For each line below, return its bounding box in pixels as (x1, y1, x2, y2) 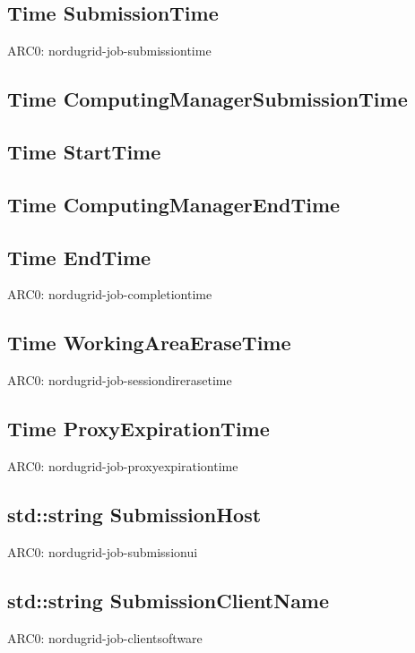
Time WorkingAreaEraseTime (7, 329, 291, 357)
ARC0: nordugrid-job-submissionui (7, 542, 198, 561)
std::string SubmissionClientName (7, 586, 330, 614)
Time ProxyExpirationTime (7, 415, 270, 442)
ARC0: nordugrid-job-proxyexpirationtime (7, 456, 238, 475)
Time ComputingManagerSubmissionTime (7, 85, 408, 113)
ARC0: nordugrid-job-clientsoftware (7, 628, 203, 647)
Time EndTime (7, 243, 151, 271)
